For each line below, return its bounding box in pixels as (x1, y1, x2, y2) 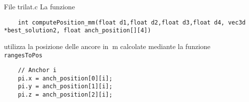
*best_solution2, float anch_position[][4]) (4, 27, 151, 34)
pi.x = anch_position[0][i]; (18, 75, 113, 82)
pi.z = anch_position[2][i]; (18, 91, 113, 99)
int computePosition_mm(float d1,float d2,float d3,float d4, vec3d (18, 19, 246, 26)
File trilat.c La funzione (4, 1, 75, 11)
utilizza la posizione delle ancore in (4, 41, 109, 51)
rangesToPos (4, 51, 43, 59)
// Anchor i (18, 67, 57, 74)
